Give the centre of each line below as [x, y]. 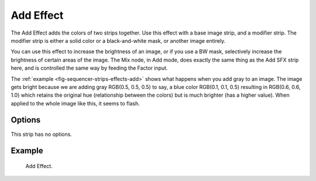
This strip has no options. [42, 134]
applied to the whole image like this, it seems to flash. [75, 103]
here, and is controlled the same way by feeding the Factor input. [89, 68]
